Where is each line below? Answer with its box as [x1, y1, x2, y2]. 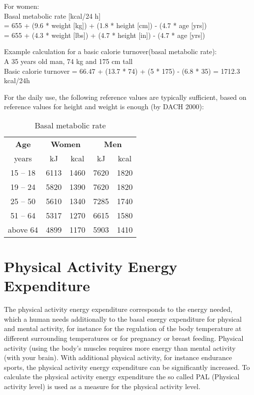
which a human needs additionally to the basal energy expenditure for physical [4, 313, 242, 324]
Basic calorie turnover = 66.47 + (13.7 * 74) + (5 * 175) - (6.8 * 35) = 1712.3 [4, 65, 240, 76]
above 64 [8, 223, 38, 235]
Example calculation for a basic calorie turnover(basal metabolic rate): [4, 46, 217, 57]
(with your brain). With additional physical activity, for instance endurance [4, 352, 232, 363]
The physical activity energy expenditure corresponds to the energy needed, [4, 304, 232, 314]
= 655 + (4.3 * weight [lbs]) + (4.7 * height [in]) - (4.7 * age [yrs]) [4, 30, 205, 40]
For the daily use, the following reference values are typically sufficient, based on [4, 91, 247, 102]
